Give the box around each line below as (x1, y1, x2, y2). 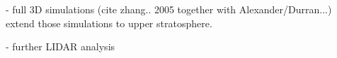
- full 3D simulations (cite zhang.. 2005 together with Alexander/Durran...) (6, 2, 332, 16)
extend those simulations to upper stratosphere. (6, 15, 212, 30)
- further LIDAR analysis (6, 39, 115, 54)
